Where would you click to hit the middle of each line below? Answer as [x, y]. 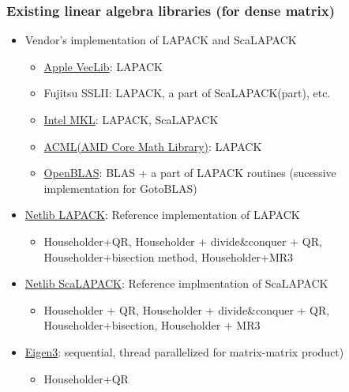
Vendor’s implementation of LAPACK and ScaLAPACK [161, 40]
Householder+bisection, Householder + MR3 [152, 325]
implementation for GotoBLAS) [120, 188]
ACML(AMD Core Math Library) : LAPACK [153, 146]
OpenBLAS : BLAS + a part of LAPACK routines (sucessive [190, 173]
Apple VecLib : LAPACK [103, 66]
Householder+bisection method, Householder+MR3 [169, 256]
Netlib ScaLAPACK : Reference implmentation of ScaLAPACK [176, 283]
